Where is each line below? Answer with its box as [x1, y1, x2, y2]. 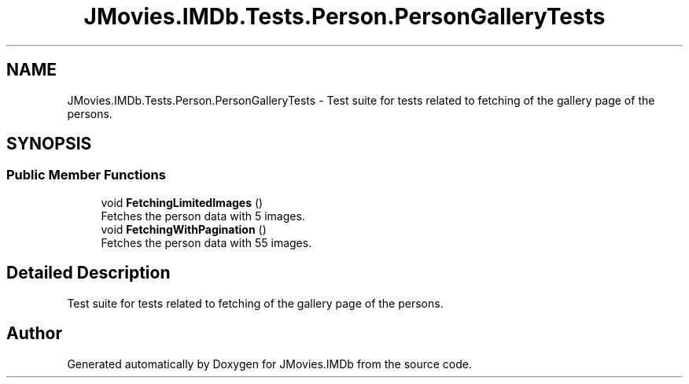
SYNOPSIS [6, 134, 92, 154]
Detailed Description [6, 263, 171, 283]
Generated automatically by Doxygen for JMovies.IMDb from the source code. [67, 356, 473, 371]
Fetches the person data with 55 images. [101, 235, 312, 249]
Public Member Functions [6, 167, 166, 183]
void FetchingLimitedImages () [101, 195, 263, 209]
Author [6, 323, 62, 344]
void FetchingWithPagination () [101, 222, 267, 236]
